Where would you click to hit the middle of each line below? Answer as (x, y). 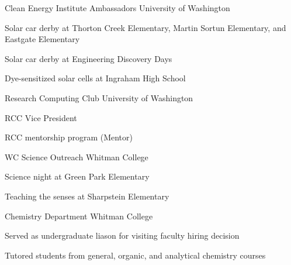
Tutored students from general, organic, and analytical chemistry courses (135, 255)
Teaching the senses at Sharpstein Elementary (87, 196)
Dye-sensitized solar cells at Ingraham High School (95, 78)
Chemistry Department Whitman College (79, 216)
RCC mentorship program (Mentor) (69, 137)
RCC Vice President (41, 117)
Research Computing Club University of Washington (99, 97)
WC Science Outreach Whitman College (77, 156)
